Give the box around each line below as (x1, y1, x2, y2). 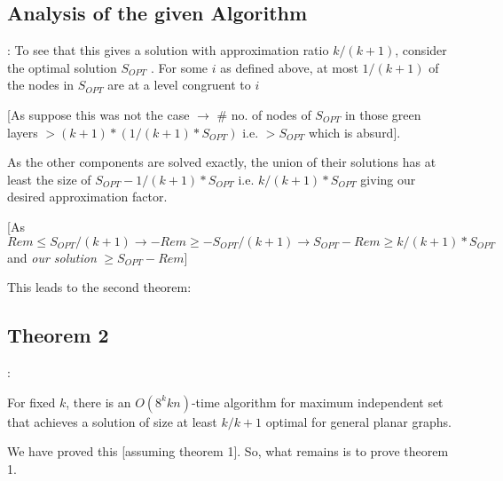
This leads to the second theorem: (7, 278, 192, 296)
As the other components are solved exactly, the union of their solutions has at (7, 153, 436, 171)
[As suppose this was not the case (7, 105, 190, 123)
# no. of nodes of (216, 105, 311, 123)
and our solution (7, 248, 97, 266)
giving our (360, 170, 416, 188)
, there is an (66, 392, 131, 411)
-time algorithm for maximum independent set (191, 392, 444, 411)
